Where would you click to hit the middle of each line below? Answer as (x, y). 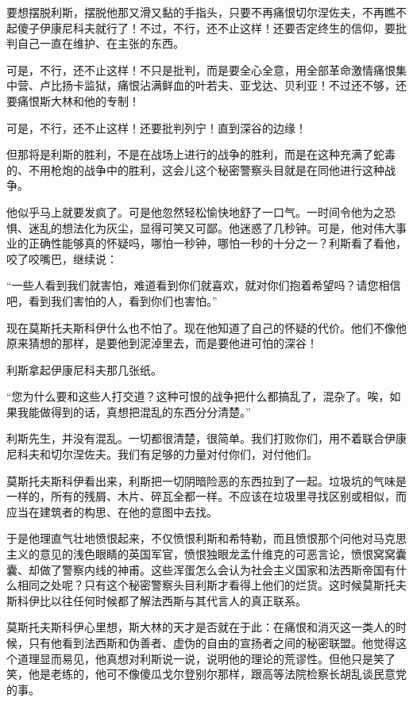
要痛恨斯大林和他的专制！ (73, 100)
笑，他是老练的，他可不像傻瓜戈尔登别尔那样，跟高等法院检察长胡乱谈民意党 (206, 674)
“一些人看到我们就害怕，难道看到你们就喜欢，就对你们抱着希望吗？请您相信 (204, 285)
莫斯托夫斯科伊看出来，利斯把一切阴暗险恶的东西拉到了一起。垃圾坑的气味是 (206, 480)
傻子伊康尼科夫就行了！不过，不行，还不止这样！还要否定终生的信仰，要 (206, 27)
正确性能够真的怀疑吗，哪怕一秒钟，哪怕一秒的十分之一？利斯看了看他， (217, 243)
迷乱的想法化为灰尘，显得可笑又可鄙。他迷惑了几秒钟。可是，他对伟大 (212, 227)
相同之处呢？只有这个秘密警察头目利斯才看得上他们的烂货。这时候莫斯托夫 (212, 585)
